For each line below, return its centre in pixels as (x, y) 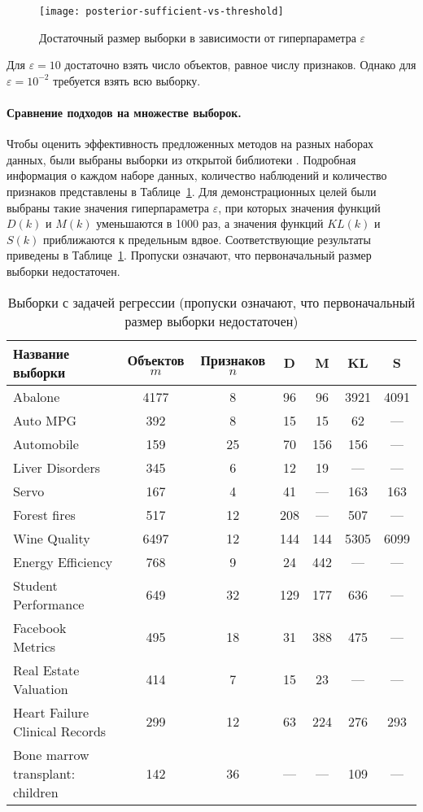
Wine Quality (52, 538)
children (36, 792)
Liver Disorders (57, 467)
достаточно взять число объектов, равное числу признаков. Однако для (240, 65)
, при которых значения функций (299, 207)
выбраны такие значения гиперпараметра (108, 207)
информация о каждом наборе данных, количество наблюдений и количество (197, 175)
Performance (49, 604)
